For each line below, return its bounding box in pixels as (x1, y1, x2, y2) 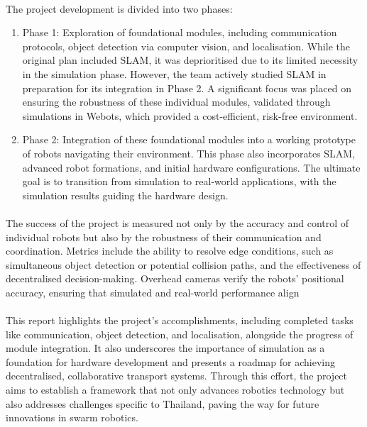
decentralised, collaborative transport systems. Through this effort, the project (6, 368, 348, 383)
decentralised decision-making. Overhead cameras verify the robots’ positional (6, 271, 344, 286)
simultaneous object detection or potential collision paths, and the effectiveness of (6, 257, 361, 272)
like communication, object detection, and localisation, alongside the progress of (6, 326, 354, 341)
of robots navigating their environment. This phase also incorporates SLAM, (22, 145, 356, 160)
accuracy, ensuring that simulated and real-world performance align (6, 284, 300, 299)
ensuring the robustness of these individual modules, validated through (22, 94, 331, 109)
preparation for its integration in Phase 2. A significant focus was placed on (22, 80, 351, 95)
